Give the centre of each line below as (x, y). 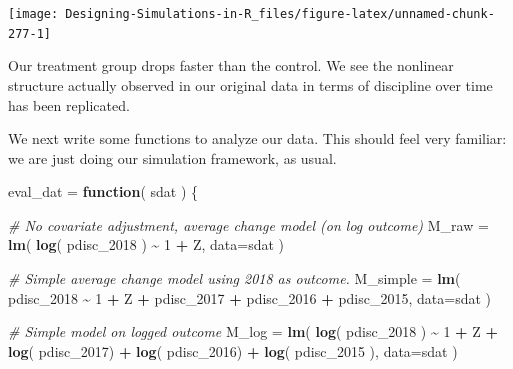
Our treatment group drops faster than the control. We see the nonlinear (231, 65)
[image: (33, 14)
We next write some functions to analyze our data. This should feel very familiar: (257, 138)
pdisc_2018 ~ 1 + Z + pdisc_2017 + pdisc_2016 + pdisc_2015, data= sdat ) (250, 297)
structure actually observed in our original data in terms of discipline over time (250, 84)
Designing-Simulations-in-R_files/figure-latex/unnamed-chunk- (280, 14)
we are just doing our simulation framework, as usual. (172, 157)
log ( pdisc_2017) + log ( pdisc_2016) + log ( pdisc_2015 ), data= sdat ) (233, 350)
